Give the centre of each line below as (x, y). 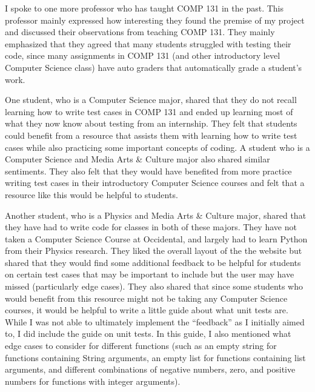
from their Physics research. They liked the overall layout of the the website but (154, 251)
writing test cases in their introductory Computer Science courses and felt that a (155, 183)
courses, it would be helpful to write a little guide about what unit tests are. (147, 310)
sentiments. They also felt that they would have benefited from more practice (148, 171)
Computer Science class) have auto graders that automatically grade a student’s (154, 67)
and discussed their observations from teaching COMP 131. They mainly (140, 32)
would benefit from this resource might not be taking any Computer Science (146, 298)
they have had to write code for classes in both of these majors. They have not (151, 227)
